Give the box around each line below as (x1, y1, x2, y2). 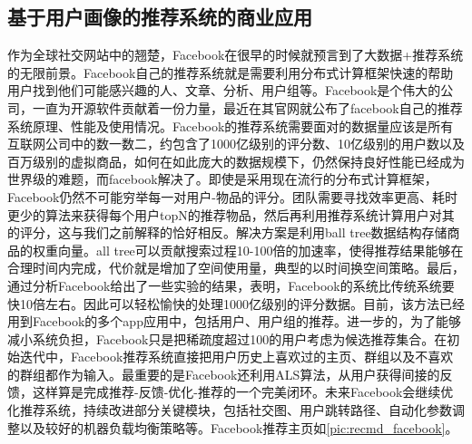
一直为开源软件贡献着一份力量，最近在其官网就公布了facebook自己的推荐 (32, 98, 463, 117)
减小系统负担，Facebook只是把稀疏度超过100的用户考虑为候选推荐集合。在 (7, 329, 447, 348)
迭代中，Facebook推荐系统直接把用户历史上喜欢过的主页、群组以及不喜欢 (19, 347, 454, 366)
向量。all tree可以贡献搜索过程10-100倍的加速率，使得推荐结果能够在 (57, 240, 464, 259)
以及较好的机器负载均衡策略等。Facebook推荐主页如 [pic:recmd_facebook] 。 (19, 418, 458, 437)
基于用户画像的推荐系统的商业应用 (7, 3, 312, 31)
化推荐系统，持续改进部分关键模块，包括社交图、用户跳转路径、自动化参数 (7, 401, 452, 420)
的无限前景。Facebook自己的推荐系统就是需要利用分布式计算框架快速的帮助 (7, 63, 454, 82)
